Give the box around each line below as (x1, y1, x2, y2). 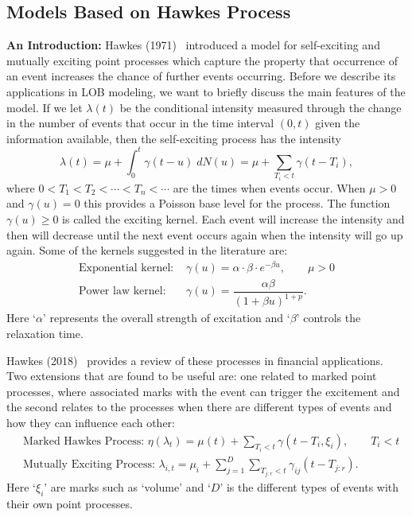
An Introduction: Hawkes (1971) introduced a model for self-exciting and (6, 37, 380, 53)
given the (315, 115, 360, 131)
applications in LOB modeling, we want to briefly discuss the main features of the (6, 83, 406, 99)
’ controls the (296, 309, 361, 326)
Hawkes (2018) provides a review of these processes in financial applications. (6, 352, 383, 368)
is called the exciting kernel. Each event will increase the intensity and (62, 211, 405, 227)
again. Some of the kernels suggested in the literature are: (6, 242, 288, 258)
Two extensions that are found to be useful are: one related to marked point (6, 367, 377, 384)
